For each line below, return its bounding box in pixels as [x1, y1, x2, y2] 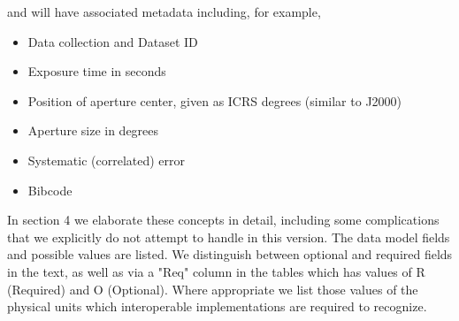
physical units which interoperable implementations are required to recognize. [7, 297, 427, 316]
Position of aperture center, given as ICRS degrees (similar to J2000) [27, 91, 402, 110]
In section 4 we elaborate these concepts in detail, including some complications [7, 210, 440, 229]
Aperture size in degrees [27, 121, 159, 140]
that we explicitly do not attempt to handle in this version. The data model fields [7, 227, 450, 246]
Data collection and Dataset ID [27, 32, 198, 50]
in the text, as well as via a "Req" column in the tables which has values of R [7, 262, 425, 280]
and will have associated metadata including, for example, [7, 3, 321, 20]
